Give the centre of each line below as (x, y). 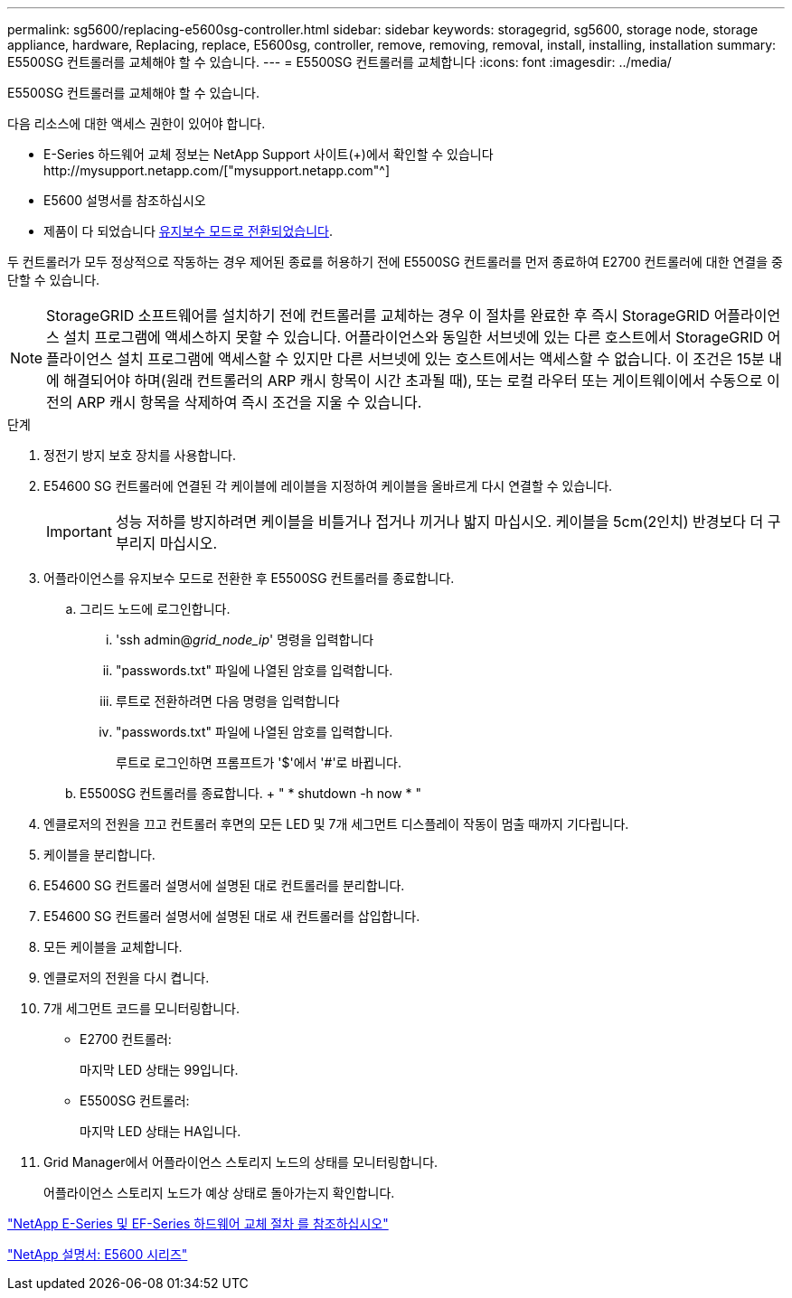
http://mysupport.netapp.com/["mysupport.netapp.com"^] (217, 170)
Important (79, 531)
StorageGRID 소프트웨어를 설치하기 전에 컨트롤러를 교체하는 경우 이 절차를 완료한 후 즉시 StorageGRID (378, 315)
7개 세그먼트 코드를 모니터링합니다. (141, 1008)
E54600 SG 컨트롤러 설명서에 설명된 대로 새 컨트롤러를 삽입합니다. (232, 916)
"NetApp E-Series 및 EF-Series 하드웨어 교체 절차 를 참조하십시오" (198, 1223)
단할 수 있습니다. (54, 280)
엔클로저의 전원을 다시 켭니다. (127, 978)
